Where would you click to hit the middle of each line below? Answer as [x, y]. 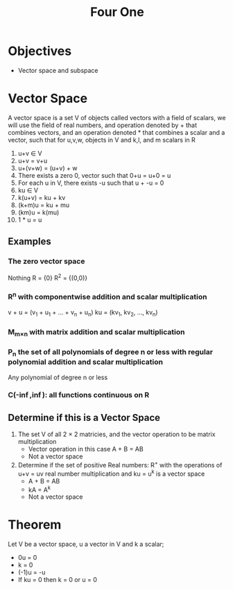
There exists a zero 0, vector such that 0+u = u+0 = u [94, 175]
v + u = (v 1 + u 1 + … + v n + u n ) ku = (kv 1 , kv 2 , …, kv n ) [83, 313]
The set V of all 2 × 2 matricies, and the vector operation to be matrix [116, 434]
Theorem [35, 525]
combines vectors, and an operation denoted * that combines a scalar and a [116, 132]
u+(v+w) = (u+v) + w [48, 168]
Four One [117, 12]
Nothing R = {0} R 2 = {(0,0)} [48, 277]
